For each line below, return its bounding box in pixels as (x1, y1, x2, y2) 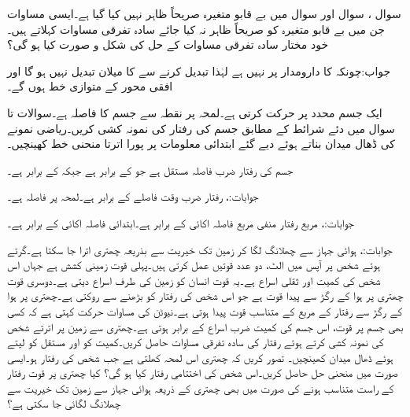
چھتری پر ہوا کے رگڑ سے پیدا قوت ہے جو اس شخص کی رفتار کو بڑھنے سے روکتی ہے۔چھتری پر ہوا (7, 287, 404, 304)
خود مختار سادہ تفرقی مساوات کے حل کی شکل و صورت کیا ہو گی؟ (7, 36, 329, 53)
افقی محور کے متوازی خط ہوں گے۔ (7, 78, 173, 94)
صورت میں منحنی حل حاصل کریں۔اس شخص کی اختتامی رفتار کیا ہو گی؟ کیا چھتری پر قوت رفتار (7, 364, 398, 381)
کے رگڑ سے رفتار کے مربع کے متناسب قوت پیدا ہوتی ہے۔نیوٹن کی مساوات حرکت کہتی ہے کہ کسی (7, 302, 403, 319)
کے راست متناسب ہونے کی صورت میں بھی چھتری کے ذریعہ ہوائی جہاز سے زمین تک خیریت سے (7, 379, 394, 396)
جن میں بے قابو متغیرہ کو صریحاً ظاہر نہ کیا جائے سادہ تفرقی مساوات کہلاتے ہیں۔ (7, 20, 385, 37)
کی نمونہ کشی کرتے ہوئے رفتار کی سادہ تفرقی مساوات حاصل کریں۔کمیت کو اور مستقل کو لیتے (7, 334, 384, 350)
